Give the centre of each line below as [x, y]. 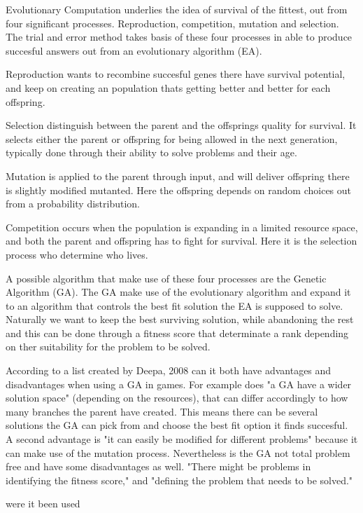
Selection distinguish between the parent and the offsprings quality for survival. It [181, 125]
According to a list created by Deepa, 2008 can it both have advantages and [169, 370]
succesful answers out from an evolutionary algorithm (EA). [134, 50]
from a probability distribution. [73, 204]
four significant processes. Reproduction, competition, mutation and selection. [172, 23]
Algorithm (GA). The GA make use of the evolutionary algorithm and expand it [178, 292]
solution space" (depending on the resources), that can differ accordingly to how [177, 398]
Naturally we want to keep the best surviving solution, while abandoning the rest [180, 319]
